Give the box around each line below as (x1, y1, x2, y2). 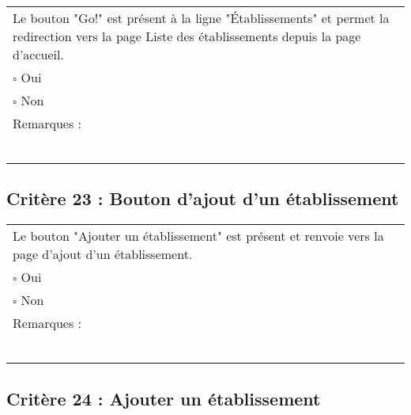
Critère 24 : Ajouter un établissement (6, 386, 321, 410)
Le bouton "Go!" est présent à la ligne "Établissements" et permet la (13, 9, 390, 27)
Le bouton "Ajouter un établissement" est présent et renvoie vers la (13, 227, 384, 246)
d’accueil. (13, 45, 64, 63)
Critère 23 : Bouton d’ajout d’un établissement (6, 186, 399, 211)
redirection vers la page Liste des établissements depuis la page (13, 27, 361, 45)
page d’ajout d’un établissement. (13, 245, 193, 264)
